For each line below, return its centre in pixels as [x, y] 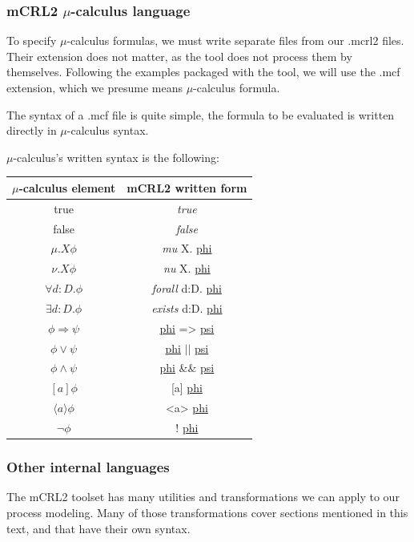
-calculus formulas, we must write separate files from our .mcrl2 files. [235, 40]
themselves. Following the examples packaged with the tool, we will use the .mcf [203, 72]
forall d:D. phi [187, 288]
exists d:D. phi [187, 307]
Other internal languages [88, 467]
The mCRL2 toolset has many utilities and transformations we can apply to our [203, 497]
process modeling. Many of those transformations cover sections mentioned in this [207, 512]
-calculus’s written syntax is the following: [116, 157]
